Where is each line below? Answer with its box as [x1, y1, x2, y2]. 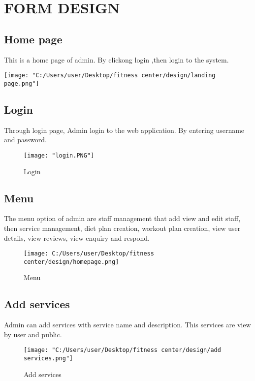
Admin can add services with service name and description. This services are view [4, 319, 251, 330]
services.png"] [24, 355, 73, 362]
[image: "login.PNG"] [24, 152, 95, 159]
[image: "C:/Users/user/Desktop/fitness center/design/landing [4, 72, 216, 79]
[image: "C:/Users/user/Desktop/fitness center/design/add [24, 347, 221, 354]
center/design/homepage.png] [24, 258, 119, 265]
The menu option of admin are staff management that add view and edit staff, [4, 213, 241, 223]
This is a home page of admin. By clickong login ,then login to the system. [4, 54, 229, 64]
